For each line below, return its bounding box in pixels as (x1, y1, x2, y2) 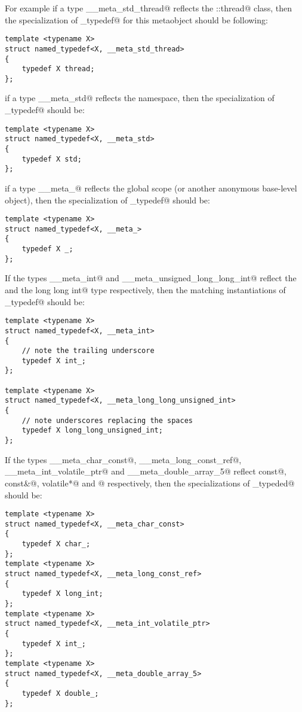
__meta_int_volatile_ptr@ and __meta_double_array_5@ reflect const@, (5, 465, 286, 477)
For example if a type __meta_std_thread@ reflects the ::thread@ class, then (5, 2, 292, 14)
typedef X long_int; (21, 589, 103, 598)
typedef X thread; (21, 65, 95, 74)
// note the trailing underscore (21, 346, 155, 355)
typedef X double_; (21, 689, 99, 698)
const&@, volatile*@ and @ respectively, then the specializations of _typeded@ (5, 476, 295, 489)
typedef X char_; (21, 540, 91, 549)
